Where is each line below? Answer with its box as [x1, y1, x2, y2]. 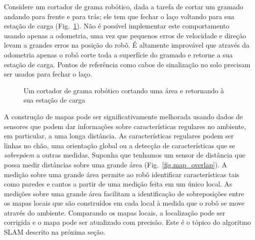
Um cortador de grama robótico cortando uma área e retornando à [24, 85, 224, 95]
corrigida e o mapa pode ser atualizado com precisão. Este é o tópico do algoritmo [4, 217, 251, 227]
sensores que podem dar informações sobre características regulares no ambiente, [4, 121, 246, 131]
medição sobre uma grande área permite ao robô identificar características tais [4, 169, 240, 179]
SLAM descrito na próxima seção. [4, 227, 105, 237]
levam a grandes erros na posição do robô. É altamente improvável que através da [4, 40, 250, 50]
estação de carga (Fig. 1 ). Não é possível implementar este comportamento [4, 21, 229, 31]
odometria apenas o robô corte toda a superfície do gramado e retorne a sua [4, 49, 233, 59]
